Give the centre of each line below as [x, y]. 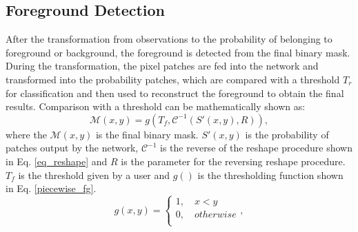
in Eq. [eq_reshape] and [57, 161]
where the [26, 134]
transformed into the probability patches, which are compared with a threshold [173, 79]
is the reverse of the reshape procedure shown [256, 148]
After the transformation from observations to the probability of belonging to [169, 39]
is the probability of [287, 134]
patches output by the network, [72, 148]
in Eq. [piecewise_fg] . [51, 188]
